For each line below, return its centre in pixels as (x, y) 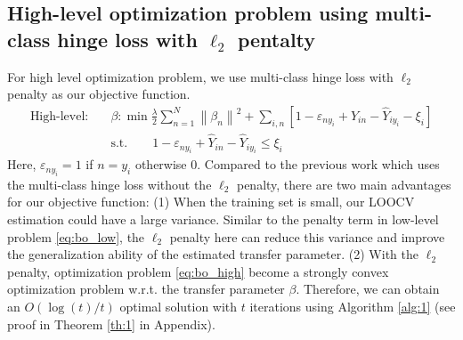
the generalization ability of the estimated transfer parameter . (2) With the (213, 254)
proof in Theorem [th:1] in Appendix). (111, 324)
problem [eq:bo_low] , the (76, 236)
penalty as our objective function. (99, 94)
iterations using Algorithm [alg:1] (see (353, 307)
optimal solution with (179, 307)
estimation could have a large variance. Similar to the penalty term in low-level (223, 219)
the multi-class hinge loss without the (110, 184)
